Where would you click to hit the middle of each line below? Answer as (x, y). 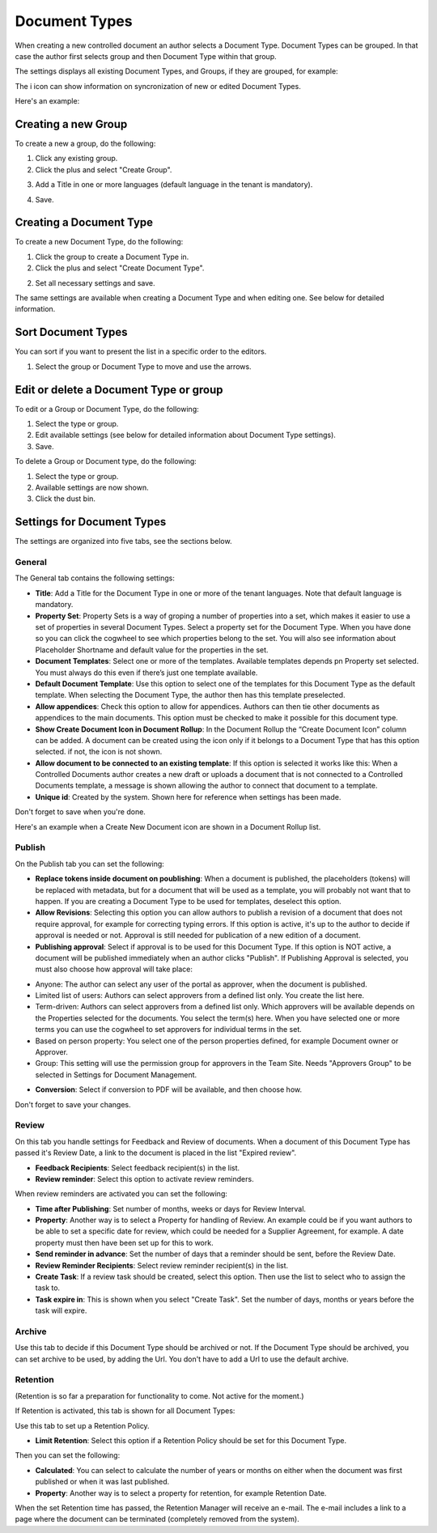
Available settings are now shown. (92, 487)
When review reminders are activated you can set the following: (121, 1194)
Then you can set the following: (68, 1455)
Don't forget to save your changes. (73, 1104)
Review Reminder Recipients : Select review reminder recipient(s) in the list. (162, 1265)
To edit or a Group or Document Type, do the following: (107, 409)
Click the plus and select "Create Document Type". (120, 268)
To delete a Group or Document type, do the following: (106, 461)
